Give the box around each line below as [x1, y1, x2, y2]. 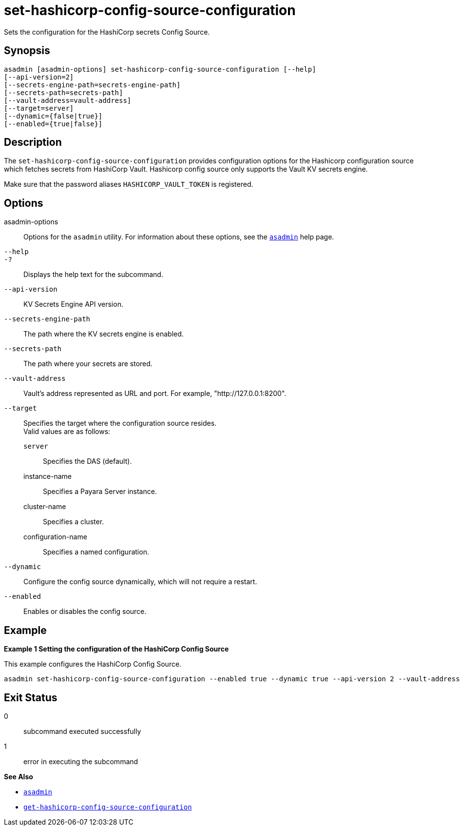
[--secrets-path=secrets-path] [4, 88, 123, 97]
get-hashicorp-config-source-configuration [23, 803, 192, 811]
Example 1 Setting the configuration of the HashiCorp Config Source [4, 645, 229, 653]
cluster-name [23, 502, 66, 511]
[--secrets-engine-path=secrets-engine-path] [4, 80, 181, 89]
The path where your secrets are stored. [23, 359, 153, 368]
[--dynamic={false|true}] [4, 112, 103, 120]
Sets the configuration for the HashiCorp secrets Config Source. [4, 27, 210, 36]
